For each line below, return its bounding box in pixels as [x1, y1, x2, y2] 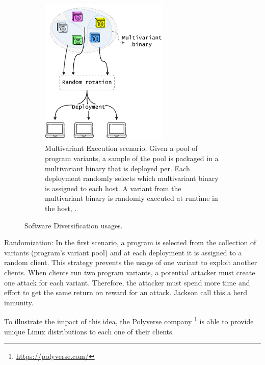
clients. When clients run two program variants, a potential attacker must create [4, 267, 255, 277]
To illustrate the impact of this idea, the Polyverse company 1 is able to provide [4, 315, 254, 326]
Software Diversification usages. [24, 220, 123, 230]
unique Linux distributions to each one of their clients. [4, 326, 174, 336]
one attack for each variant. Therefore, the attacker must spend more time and [4, 277, 250, 288]
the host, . [45, 202, 77, 213]
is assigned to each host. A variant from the [45, 182, 181, 193]
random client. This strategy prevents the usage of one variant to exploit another [4, 257, 257, 268]
